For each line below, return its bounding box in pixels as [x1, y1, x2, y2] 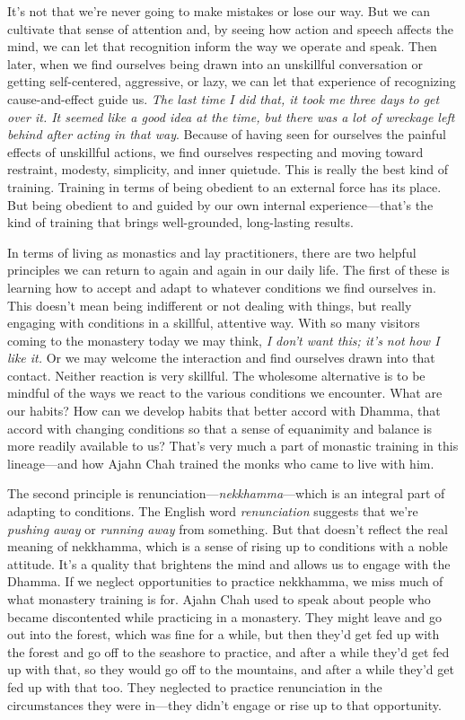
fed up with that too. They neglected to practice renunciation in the [7, 677, 382, 696]
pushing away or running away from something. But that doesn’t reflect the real [7, 519, 448, 538]
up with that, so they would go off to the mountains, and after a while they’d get [7, 660, 454, 679]
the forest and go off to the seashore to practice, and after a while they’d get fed [7, 642, 450, 661]
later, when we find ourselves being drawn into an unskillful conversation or [7, 54, 423, 73]
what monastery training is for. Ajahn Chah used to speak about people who [7, 590, 431, 608]
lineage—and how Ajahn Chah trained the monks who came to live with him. [7, 453, 434, 472]
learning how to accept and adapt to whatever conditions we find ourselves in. [7, 277, 436, 296]
